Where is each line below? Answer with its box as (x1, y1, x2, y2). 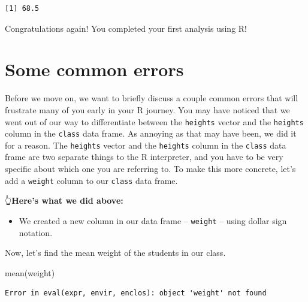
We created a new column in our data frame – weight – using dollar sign (19, 214, 287, 226)
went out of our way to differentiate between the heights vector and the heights (5, 115, 304, 128)
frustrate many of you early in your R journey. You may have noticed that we (5, 103, 290, 116)
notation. (19, 226, 53, 238)
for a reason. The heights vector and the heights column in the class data (5, 138, 286, 151)
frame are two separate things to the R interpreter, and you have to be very (5, 150, 283, 163)
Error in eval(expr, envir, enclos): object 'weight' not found (5, 289, 267, 298)
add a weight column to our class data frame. (5, 174, 178, 186)
